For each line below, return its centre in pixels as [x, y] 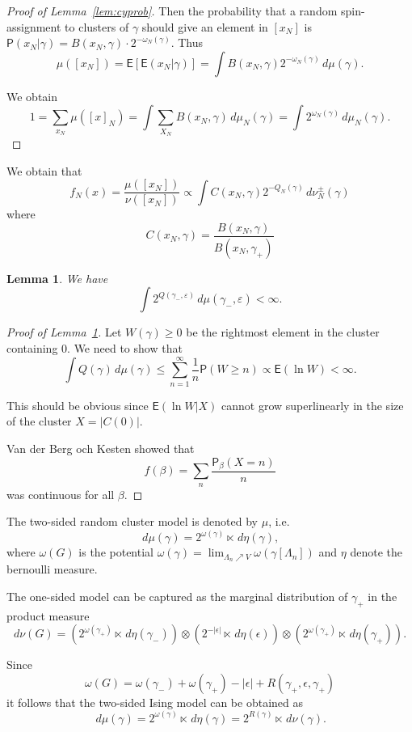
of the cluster [39, 421]
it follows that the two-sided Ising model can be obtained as [155, 702]
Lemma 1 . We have [57, 278]
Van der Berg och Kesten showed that [101, 448]
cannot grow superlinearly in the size [313, 405]
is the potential [116, 552]
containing [32, 348]
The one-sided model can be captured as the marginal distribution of [177, 596]
